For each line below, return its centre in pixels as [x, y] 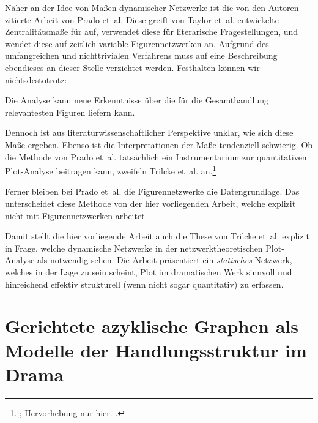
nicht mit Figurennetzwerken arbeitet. [76, 215]
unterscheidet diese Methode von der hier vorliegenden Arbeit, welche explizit [150, 203]
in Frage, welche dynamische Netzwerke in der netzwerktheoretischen [134, 248]
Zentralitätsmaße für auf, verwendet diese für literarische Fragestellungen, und [152, 32]
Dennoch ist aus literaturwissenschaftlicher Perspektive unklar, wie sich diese [149, 133]
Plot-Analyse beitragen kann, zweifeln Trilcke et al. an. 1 [111, 170]
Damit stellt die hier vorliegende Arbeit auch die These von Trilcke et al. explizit [157, 236]
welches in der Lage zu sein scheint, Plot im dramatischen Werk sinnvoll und [149, 271]
